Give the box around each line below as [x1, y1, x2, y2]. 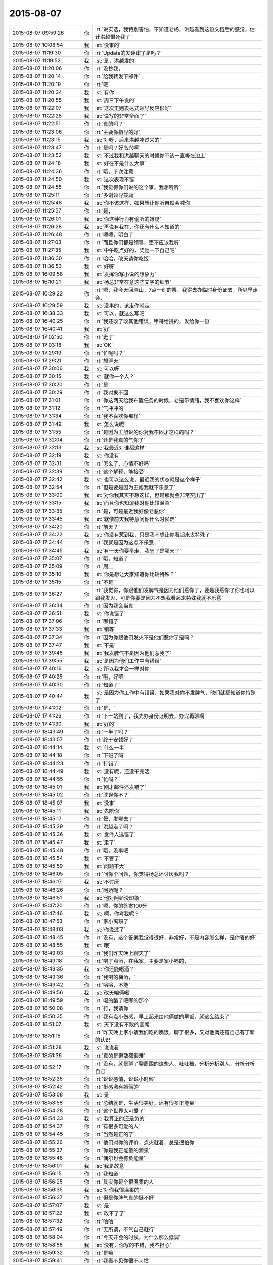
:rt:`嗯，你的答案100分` [95, 902, 149, 909]
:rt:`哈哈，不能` [95, 981, 130, 988]
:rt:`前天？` [95, 523, 120, 530]
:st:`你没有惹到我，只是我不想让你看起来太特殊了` [95, 531, 212, 538]
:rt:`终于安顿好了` [95, 736, 135, 743]
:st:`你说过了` [95, 926, 126, 933]
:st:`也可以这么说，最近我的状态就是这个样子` [95, 476, 202, 483]
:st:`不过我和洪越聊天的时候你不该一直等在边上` [95, 152, 207, 159]
